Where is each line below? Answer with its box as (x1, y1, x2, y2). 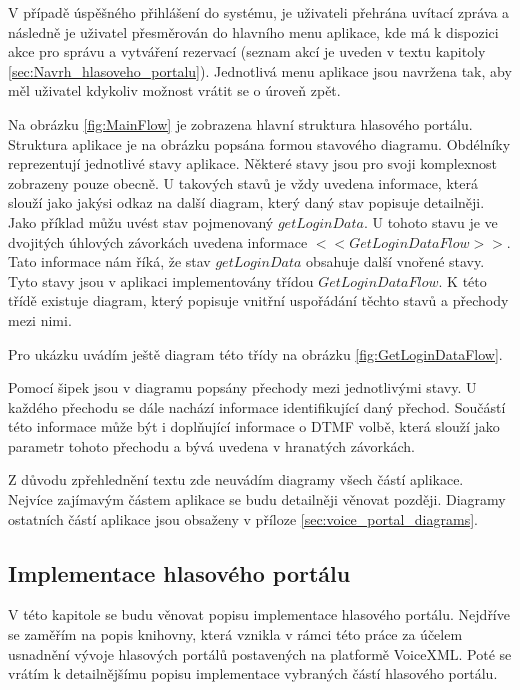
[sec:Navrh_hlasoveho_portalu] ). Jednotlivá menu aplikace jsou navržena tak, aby (8, 60, 512, 81)
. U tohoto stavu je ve (363, 211, 498, 232)
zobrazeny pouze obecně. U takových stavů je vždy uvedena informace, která (8, 172, 478, 193)
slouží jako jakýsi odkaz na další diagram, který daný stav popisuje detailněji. (8, 192, 485, 213)
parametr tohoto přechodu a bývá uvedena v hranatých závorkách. (8, 435, 415, 456)
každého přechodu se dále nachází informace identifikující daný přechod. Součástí (8, 396, 506, 417)
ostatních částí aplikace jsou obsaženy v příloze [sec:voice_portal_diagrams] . (8, 508, 478, 529)
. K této (438, 270, 487, 291)
